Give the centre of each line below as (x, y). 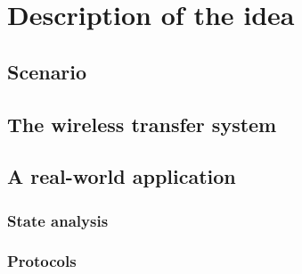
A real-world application (122, 176)
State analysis (58, 220)
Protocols (42, 261)
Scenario (47, 71)
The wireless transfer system (142, 124)
